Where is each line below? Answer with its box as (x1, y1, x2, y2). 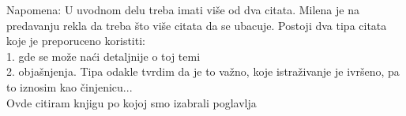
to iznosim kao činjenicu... (6, 78, 133, 95)
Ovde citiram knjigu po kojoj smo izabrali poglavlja (6, 94, 257, 110)
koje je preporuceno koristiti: (6, 32, 145, 49)
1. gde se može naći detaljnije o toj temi (6, 47, 201, 64)
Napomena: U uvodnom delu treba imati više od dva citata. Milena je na (6, 2, 359, 17)
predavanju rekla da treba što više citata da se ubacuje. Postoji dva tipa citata (6, 17, 387, 33)
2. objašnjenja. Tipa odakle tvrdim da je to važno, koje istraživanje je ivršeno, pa (6, 63, 400, 80)
